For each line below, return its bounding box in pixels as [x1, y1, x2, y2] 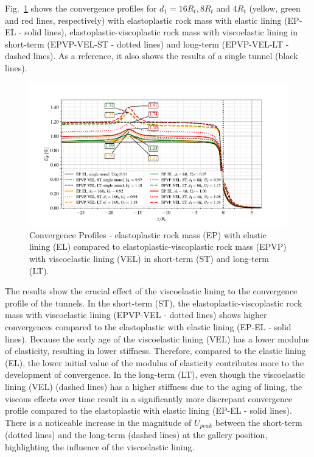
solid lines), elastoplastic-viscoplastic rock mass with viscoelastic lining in [24, 26, 298, 38]
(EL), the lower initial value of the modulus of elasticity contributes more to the [5, 356, 304, 369]
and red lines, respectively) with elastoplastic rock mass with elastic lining [5, 13, 282, 26]
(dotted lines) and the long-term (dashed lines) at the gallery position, [5, 428, 268, 441]
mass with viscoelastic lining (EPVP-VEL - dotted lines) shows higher [5, 308, 267, 321]
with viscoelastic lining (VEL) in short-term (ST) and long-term [29, 252, 269, 264]
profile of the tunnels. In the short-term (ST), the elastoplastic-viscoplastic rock [5, 296, 302, 309]
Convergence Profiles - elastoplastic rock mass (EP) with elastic [29, 228, 267, 241]
